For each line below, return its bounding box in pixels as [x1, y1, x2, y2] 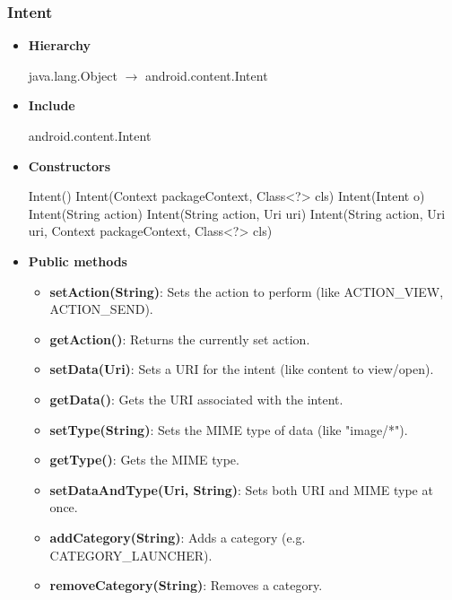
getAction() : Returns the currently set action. [49, 329, 310, 348]
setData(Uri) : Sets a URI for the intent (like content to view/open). [49, 360, 434, 378]
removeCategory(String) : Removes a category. [49, 576, 323, 595]
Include [28, 96, 75, 115]
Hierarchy [28, 36, 91, 55]
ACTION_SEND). [49, 300, 153, 318]
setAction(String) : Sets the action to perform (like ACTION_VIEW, [49, 282, 444, 300]
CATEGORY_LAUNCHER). [49, 545, 213, 564]
